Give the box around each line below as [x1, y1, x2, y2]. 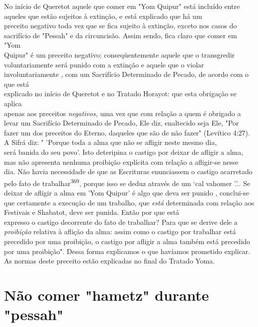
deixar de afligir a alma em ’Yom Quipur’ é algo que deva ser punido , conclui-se [4, 187, 250, 197]
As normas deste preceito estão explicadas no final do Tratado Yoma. [4, 256, 215, 266]
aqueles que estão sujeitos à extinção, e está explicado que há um [4, 10, 202, 21]
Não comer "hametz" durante [4, 284, 209, 305]
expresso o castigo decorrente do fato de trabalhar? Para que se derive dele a [4, 216, 238, 227]
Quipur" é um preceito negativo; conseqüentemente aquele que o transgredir [4, 49, 235, 60]
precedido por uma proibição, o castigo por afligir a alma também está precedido [4, 236, 251, 246]
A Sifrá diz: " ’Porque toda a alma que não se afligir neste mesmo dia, [4, 137, 217, 147]
